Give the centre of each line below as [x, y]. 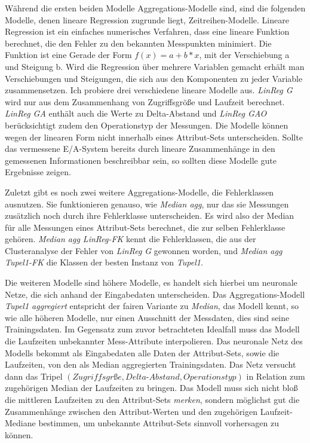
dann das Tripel [34, 376]
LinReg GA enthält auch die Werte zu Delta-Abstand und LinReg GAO [136, 113]
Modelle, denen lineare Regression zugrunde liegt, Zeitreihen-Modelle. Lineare [147, 19]
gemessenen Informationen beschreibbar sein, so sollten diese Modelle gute [141, 160]
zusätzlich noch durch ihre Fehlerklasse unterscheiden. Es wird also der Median [150, 216]
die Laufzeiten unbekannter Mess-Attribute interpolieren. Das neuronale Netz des [154, 341]
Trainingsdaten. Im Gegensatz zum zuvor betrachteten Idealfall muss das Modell [152, 329]
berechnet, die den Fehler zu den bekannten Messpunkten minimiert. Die [138, 43]
